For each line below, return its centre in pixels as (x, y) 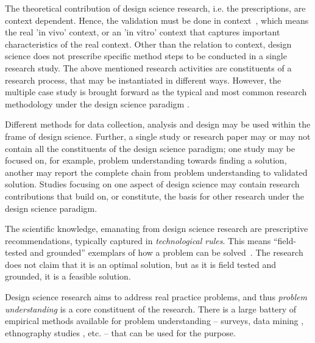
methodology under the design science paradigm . (97, 103)
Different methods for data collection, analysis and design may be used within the (158, 124)
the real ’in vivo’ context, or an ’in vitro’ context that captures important (143, 32)
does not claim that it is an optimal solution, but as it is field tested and (140, 264)
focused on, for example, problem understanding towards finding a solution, (146, 160)
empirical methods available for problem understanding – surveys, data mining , (154, 321)
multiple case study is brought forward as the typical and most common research (156, 92)
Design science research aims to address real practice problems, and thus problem (156, 297)
